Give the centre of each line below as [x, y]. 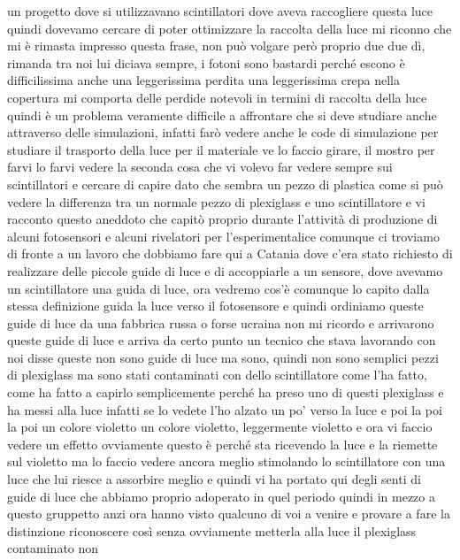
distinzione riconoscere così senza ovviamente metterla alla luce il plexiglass [212, 530]
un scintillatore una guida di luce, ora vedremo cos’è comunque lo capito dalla [218, 288]
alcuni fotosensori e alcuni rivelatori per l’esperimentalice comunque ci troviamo [223, 236]
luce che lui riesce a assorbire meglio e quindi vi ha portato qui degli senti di [214, 479]
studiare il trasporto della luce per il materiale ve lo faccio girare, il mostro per [221, 149]
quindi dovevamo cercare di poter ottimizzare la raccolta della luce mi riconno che [230, 28]
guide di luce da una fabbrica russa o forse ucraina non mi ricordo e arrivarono [221, 322]
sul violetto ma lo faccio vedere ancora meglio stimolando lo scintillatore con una [226, 461]
